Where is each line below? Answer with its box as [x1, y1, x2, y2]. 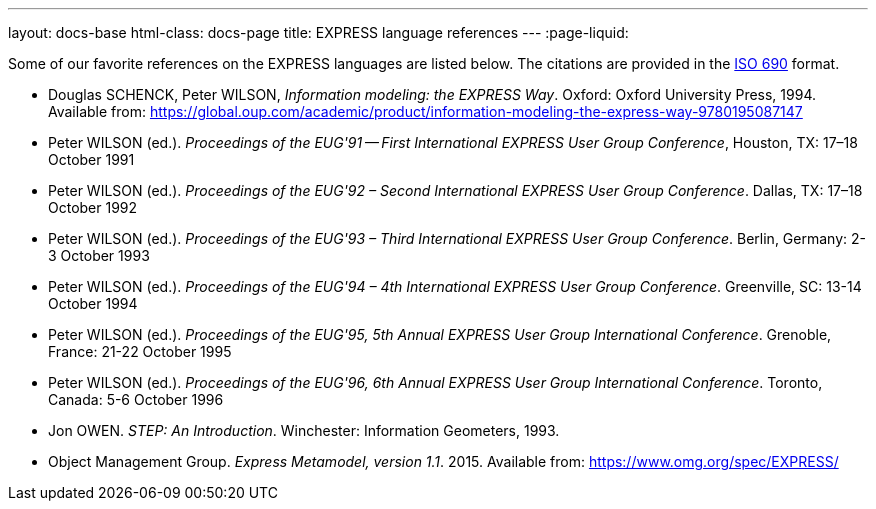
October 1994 [48, 295, 138, 312]
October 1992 [48, 199, 138, 216]
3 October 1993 [48, 247, 150, 264]
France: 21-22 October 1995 [48, 343, 232, 360]
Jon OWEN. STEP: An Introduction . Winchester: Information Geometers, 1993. [48, 422, 560, 439]
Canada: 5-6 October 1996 [48, 391, 224, 408]
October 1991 [48, 151, 135, 168]
